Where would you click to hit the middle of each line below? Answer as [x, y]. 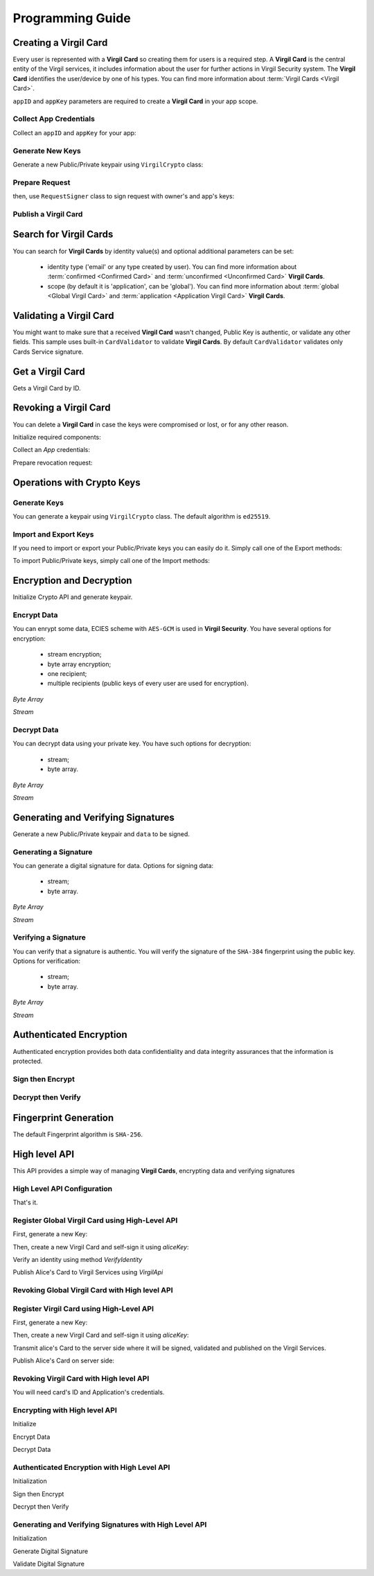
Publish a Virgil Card [48, 214]
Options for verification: [47, 961]
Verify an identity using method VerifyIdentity [78, 1259]
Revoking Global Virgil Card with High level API [93, 1290]
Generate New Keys [47, 150]
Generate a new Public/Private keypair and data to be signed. [101, 834]
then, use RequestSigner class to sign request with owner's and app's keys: [124, 196]
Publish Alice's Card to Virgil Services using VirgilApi [88, 1272]
